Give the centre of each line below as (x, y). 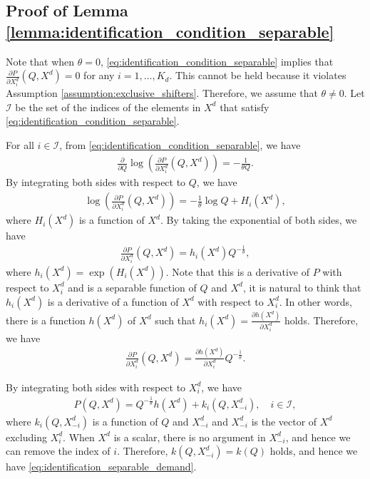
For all (20, 144)
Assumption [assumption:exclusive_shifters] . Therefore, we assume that (162, 93)
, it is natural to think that (302, 287)
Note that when (40, 61)
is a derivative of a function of (113, 301)
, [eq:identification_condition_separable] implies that (217, 61)
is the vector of (284, 421)
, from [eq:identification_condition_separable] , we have (180, 144)
